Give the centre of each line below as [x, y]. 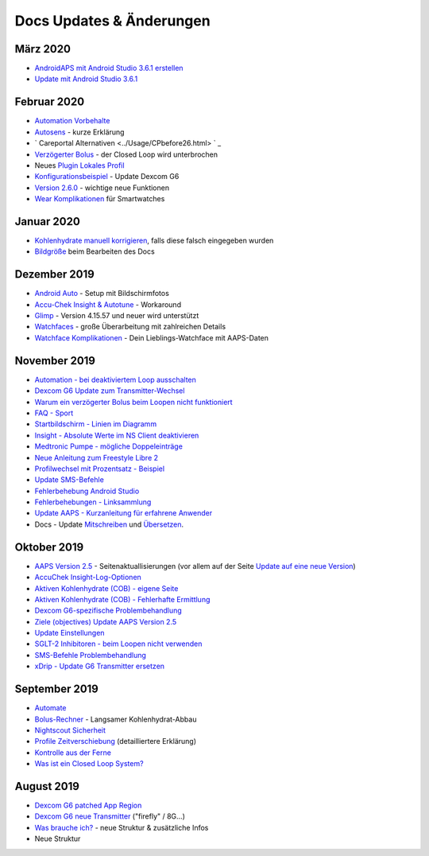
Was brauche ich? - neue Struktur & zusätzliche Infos [122, 827]
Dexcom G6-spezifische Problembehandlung [108, 611]
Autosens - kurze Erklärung [79, 132]
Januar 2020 [48, 222]
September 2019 [57, 689]
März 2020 [43, 49]
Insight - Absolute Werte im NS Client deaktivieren [117, 435]
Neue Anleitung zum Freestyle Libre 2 [97, 457]
